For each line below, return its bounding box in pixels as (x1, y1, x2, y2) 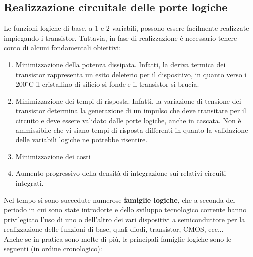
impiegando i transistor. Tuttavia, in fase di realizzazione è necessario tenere (4, 32, 237, 43)
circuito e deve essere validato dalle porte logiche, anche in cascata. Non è (15, 115, 241, 125)
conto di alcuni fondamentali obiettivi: (4, 42, 121, 53)
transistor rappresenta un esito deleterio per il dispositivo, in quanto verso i (15, 69, 247, 79)
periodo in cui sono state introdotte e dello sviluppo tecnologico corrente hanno (4, 204, 247, 215)
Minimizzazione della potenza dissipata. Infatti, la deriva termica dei (15, 59, 226, 69)
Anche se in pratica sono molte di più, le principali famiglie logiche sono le (4, 233, 232, 244)
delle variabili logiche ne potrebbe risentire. (15, 134, 148, 145)
